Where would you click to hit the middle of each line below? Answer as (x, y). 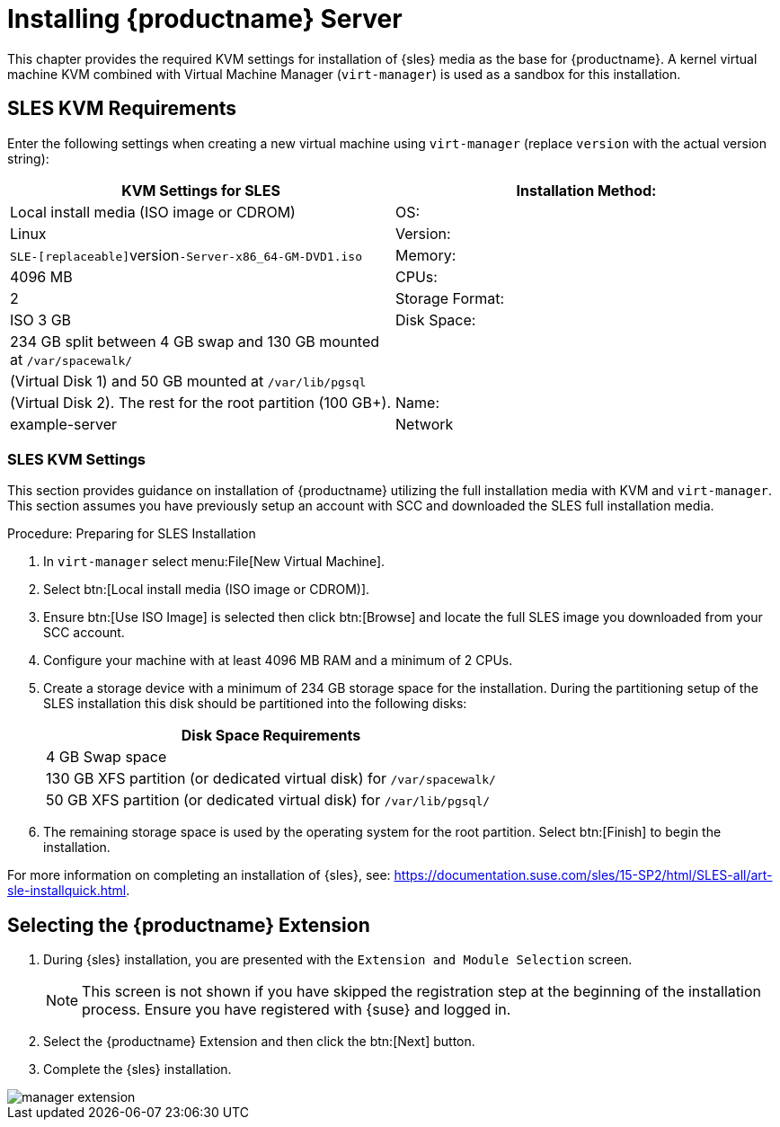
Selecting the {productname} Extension (189, 925)
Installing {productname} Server (205, 19)
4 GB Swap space (106, 757)
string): (28, 158)
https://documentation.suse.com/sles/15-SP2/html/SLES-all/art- (583, 875)
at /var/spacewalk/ (71, 359)
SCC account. (84, 633)
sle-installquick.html (67, 891)
